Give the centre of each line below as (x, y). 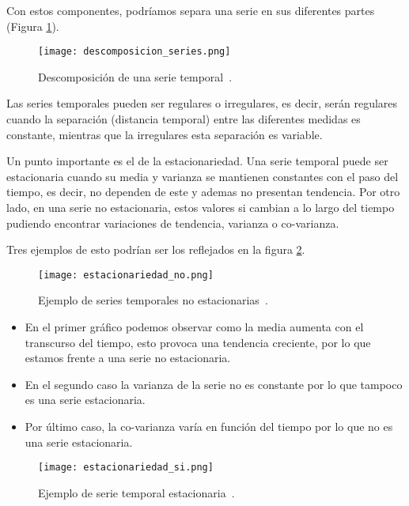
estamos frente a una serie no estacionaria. (128, 358)
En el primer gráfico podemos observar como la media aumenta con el (194, 327)
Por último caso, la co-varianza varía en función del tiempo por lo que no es (209, 426)
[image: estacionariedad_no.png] (126, 275)
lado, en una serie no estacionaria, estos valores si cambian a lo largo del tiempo (201, 207)
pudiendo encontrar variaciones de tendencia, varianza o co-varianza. (173, 223)
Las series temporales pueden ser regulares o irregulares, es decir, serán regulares (202, 103)
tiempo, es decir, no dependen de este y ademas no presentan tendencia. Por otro (203, 192)
